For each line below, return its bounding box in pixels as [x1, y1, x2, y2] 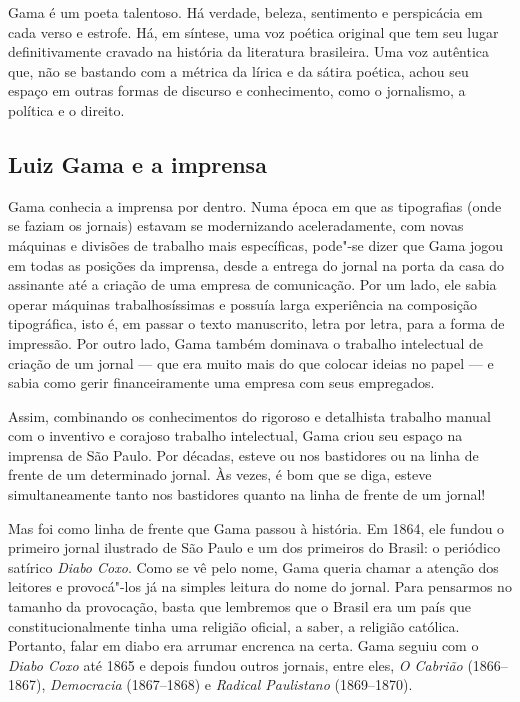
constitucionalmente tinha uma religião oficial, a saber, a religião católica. [8, 615, 460, 636]
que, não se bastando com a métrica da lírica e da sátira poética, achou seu [8, 60, 469, 81]
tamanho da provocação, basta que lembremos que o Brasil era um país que [8, 596, 472, 617]
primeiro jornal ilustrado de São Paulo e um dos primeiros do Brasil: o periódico [8, 537, 501, 558]
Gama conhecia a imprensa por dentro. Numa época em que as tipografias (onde [8, 195, 502, 216]
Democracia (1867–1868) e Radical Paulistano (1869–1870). [50, 674, 413, 695]
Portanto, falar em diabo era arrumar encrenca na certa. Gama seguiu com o [8, 635, 479, 656]
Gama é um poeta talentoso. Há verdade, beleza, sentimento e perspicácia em [8, 2, 483, 22]
